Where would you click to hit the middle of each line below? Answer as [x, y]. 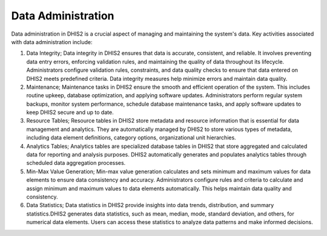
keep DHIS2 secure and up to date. [70, 112]
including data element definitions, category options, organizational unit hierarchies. [131, 138]
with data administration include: [52, 42]
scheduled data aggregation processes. [76, 163]
